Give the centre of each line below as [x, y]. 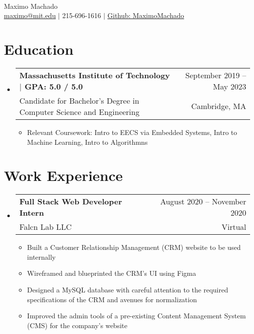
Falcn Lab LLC [45, 227]
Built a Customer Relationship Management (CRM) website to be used [134, 247]
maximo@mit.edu [30, 15]
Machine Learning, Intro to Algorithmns [87, 142]
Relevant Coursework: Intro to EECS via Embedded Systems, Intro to [132, 132]
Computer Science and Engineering [79, 111]
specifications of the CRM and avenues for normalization [112, 299]
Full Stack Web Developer [71, 201]
